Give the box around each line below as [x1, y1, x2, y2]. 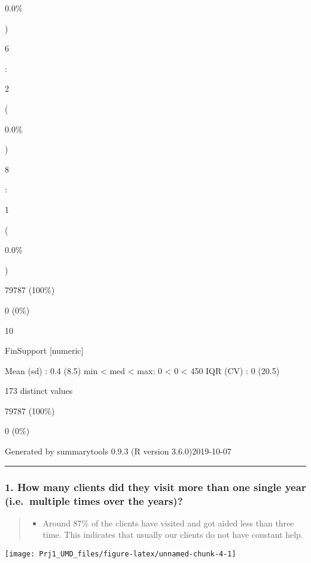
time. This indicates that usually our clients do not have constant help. [42, 528, 303, 541]
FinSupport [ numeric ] [5, 344, 84, 357]
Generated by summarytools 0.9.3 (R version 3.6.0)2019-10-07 [5, 445, 231, 457]
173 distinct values [5, 384, 73, 397]
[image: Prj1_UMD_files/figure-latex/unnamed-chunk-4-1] [5, 549, 236, 558]
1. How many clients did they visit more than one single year [5, 479, 306, 494]
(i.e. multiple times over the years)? [5, 493, 183, 508]
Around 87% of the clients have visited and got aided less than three [42, 516, 294, 529]
